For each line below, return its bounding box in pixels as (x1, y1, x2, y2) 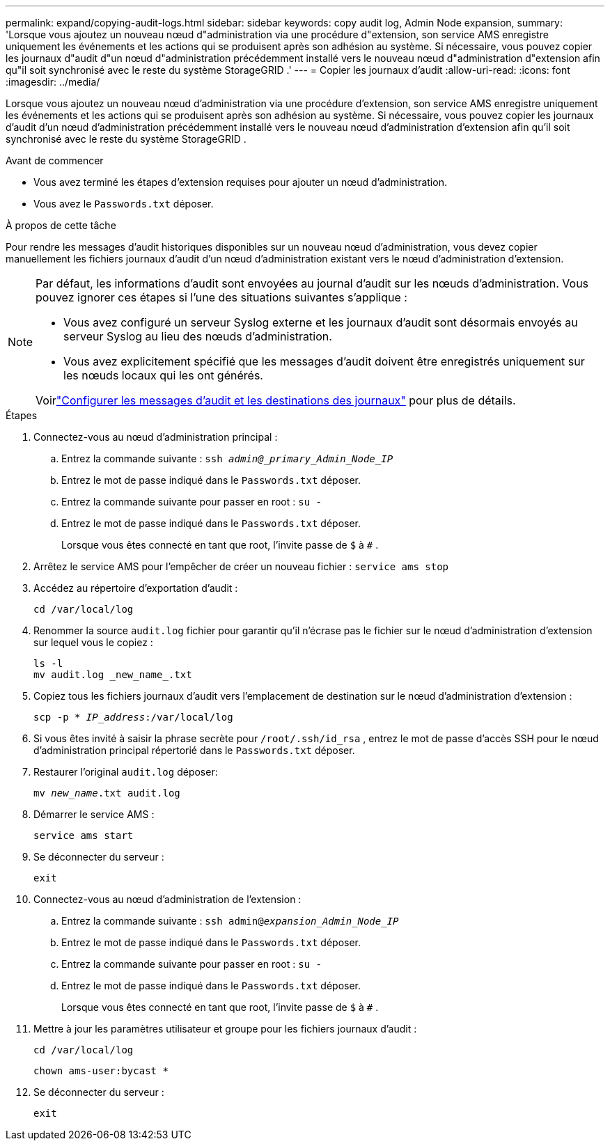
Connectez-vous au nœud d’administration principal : (33, 431, 278, 443)
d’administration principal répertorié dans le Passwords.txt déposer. (33, 744, 355, 756)
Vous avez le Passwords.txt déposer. (33, 198, 214, 210)
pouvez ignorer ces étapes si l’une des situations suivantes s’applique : (36, 290, 407, 304)
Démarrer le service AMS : (33, 808, 155, 820)
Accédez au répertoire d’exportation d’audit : (33, 582, 238, 594)
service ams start (33, 830, 134, 841)
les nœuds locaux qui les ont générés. (63, 368, 263, 382)
